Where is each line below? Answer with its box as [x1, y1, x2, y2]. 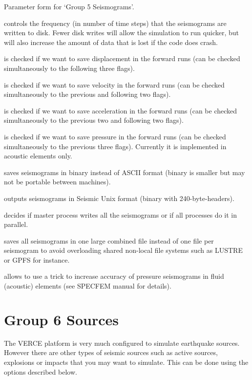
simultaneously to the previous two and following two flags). [4, 115, 184, 125]
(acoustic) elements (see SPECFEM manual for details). [4, 281, 171, 291]
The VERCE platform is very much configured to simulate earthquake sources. [4, 337, 240, 348]
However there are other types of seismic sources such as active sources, [4, 347, 218, 358]
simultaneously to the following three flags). [4, 63, 135, 73]
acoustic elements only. [4, 151, 72, 161]
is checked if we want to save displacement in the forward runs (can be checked [4, 53, 240, 64]
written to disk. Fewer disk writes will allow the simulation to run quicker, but [4, 27, 239, 38]
